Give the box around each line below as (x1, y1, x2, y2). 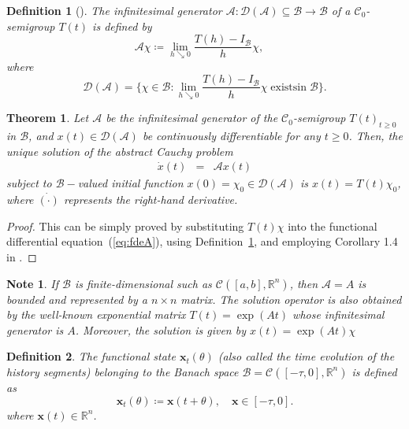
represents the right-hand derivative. (63, 191, 238, 208)
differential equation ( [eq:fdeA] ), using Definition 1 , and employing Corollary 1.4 (6, 233, 398, 250)
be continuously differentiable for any (142, 127, 321, 143)
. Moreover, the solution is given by (75, 321, 246, 338)
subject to (6, 175, 52, 191)
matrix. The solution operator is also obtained (180, 290, 402, 307)
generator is (6, 321, 64, 338)
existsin (270, 81, 307, 93)
